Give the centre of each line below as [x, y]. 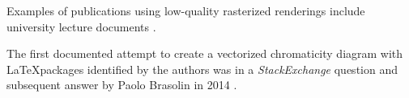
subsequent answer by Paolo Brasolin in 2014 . [122, 85]
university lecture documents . [81, 26]
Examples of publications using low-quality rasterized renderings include [186, 10]
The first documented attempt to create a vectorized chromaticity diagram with [205, 53]
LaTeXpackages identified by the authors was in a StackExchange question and [202, 69]
